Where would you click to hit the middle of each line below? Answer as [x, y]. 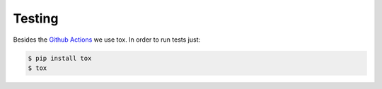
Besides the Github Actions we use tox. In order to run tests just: [107, 40]
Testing [36, 18]
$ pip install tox [60, 58]
